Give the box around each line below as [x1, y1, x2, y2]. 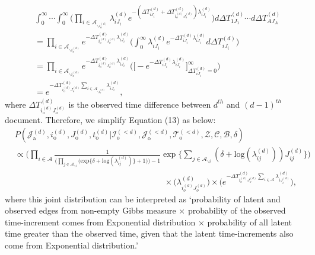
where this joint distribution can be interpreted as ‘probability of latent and [5, 192, 281, 205]
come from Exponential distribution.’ [5, 238, 138, 251]
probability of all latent [207, 215, 292, 228]
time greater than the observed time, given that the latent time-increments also [5, 227, 294, 240]
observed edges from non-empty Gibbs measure [5, 204, 176, 217]
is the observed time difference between [68, 98, 211, 110]
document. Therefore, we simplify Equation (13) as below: [5, 113, 216, 125]
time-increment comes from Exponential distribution [5, 215, 196, 228]
